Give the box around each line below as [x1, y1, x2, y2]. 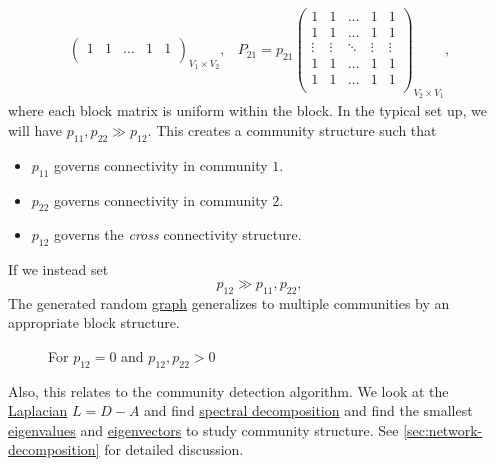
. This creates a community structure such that [147, 120, 437, 141]
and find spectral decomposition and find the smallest [144, 400, 473, 421]
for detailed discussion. [104, 439, 244, 460]
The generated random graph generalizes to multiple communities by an [8, 292, 450, 313]
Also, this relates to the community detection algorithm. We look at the [8, 380, 449, 401]
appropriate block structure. [8, 312, 180, 333]
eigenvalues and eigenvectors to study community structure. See [8, 419, 399, 440]
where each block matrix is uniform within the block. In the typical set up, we [8, 100, 487, 121]
